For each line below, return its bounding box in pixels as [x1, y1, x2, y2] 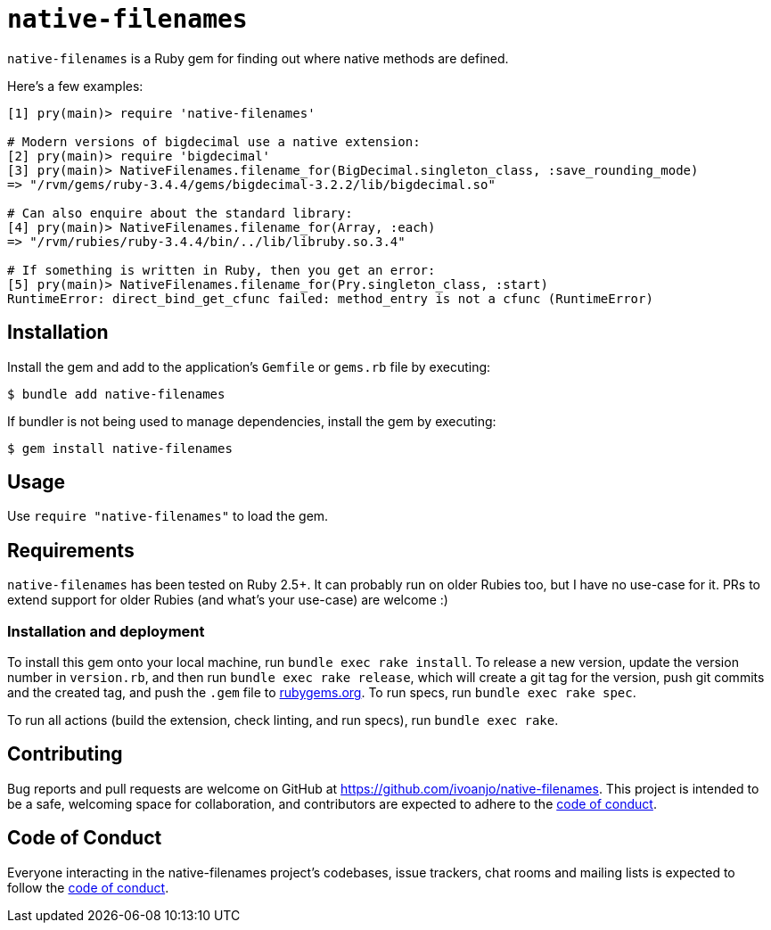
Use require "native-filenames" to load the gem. [7, 508, 329, 524]
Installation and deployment [7, 621, 205, 640]
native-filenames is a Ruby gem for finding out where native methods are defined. [7, 50, 509, 66]
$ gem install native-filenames [7, 440, 233, 456]
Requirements [7, 539, 135, 562]
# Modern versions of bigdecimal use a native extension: [7, 134, 421, 149]
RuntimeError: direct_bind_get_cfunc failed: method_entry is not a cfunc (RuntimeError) [7, 291, 653, 306]
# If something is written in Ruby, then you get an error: [7, 262, 436, 277]
